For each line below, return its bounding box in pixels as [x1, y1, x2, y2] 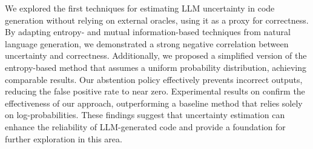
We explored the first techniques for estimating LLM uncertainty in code [5, 2, 275, 14]
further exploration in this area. [5, 132, 122, 145]
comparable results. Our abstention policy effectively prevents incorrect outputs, [5, 73, 303, 85]
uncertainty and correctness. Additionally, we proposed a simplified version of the [5, 49, 307, 62]
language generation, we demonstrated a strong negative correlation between [5, 37, 289, 50]
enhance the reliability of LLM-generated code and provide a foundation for [5, 120, 286, 133]
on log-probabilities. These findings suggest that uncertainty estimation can [5, 108, 285, 121]
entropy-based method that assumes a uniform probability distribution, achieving [5, 61, 306, 73]
